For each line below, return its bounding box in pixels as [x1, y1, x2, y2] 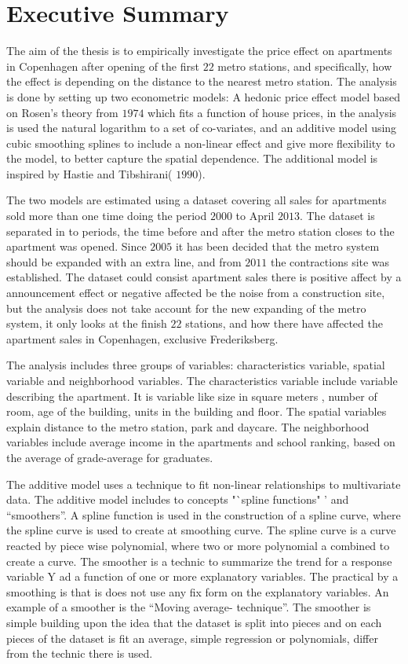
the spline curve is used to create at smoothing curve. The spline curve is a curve [6, 522, 396, 538]
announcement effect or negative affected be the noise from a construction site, [6, 284, 385, 301]
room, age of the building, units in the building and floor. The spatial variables [6, 403, 387, 420]
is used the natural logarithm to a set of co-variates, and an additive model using [6, 119, 397, 136]
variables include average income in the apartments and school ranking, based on [6, 434, 395, 450]
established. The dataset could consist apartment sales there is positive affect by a [6, 269, 402, 285]
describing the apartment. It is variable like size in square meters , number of [6, 387, 377, 404]
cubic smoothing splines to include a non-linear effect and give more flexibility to [6, 134, 395, 151]
